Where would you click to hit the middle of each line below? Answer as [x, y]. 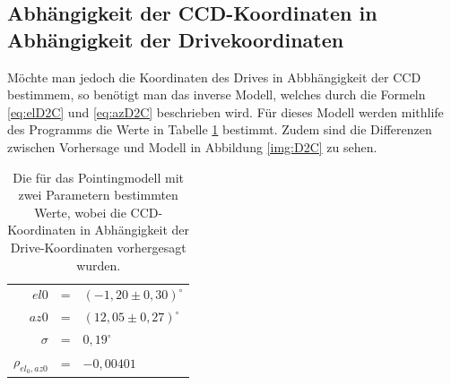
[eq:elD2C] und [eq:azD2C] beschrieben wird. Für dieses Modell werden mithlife [225, 111]
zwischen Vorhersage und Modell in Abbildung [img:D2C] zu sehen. [192, 146]
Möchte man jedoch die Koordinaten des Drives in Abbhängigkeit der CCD [214, 77]
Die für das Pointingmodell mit [99, 177]
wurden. [99, 265]
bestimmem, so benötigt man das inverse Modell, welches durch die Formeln [217, 94]
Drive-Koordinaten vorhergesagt [98, 247]
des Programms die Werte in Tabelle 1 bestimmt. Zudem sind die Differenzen [220, 129]
